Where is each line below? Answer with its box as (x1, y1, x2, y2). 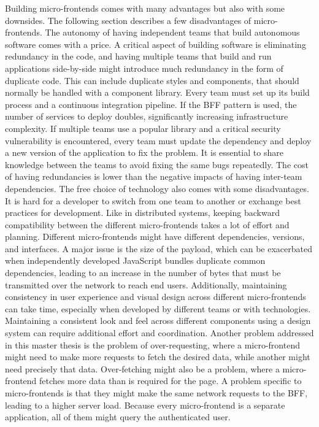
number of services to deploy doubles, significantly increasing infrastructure (5, 110, 288, 123)
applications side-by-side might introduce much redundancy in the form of (5, 61, 283, 74)
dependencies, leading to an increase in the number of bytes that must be (5, 266, 281, 279)
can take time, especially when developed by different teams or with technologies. (5, 302, 311, 315)
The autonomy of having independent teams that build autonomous (45, 26, 300, 39)
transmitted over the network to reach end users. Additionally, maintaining (5, 278, 287, 291)
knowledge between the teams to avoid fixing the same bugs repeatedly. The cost (5, 158, 309, 171)
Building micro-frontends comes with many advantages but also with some (5, 2, 285, 14)
